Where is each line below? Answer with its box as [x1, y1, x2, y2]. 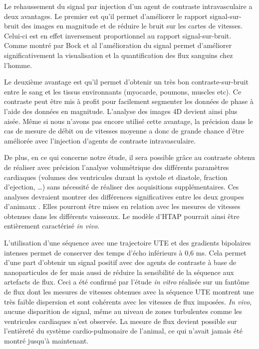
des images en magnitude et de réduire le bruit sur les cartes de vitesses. [21, 20, 243, 31]
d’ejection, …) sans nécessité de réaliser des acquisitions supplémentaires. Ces [4, 181, 239, 192]
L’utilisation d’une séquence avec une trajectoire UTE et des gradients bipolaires [4, 237, 251, 248]
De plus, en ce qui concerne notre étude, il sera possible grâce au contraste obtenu [4, 152, 255, 162]
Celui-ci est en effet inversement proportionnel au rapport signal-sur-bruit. [4, 30, 232, 40]
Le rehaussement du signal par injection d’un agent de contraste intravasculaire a [4, 1, 253, 11]
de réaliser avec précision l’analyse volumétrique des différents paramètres [4, 161, 229, 172]
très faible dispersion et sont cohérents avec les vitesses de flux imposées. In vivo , [4, 296, 252, 306]
